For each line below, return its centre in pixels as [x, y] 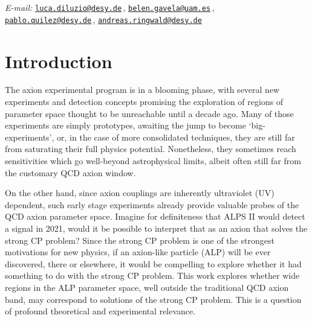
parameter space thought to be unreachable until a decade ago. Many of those [149, 113]
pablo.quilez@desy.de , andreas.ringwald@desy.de [103, 19]
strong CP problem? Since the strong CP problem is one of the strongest [140, 240]
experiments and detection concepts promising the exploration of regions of [144, 102]
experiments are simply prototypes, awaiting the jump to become [125, 125]
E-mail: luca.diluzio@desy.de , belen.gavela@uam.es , [110, 7]
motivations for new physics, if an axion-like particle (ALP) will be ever [138, 252]
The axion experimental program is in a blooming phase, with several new [142, 90]
